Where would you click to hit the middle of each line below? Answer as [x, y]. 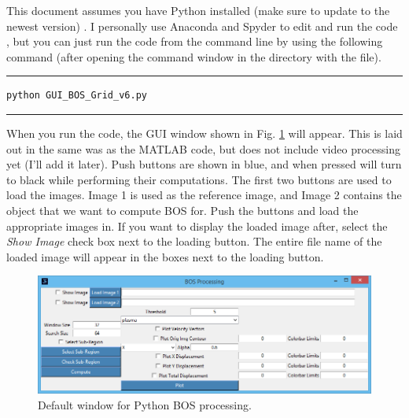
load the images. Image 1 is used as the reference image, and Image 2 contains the [204, 195]
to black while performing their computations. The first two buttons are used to [199, 179]
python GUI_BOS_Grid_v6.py [77, 96]
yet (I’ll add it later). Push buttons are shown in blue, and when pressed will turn [204, 164]
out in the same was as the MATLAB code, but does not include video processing [203, 148]
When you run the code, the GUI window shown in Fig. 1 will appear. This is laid [204, 133]
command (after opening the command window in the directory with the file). [194, 56]
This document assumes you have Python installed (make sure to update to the [198, 10]
